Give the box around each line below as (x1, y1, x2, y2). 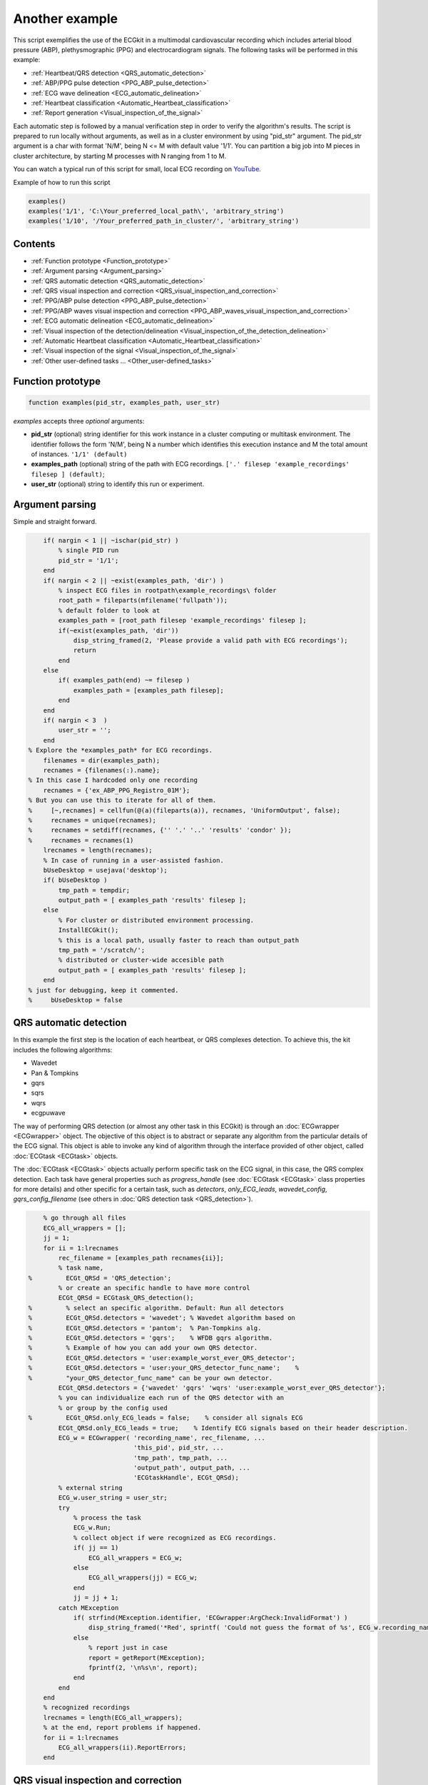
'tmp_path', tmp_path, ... (133, 1454, 228, 1462)
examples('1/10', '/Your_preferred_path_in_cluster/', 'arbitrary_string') (28, 217, 300, 225)
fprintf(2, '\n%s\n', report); (88, 1664, 198, 1671)
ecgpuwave (31, 1109, 66, 1117)
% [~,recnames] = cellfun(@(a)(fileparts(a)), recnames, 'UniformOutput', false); (28, 806, 341, 814)
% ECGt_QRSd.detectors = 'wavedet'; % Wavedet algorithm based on (28, 1314, 296, 1322)
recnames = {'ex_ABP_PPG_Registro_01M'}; (43, 786, 190, 794)
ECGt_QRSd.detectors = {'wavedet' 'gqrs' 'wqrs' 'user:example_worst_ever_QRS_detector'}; (58, 1384, 386, 1392)
